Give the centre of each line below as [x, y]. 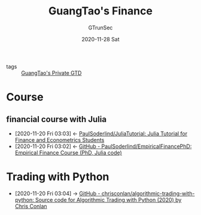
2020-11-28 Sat [100, 39]
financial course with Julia [56, 119]
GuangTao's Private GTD [51, 72]
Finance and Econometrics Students [60, 140]
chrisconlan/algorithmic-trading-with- [148, 193]
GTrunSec [100, 28]
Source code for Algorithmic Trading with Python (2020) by [108, 199]
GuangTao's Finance [100, 11]
